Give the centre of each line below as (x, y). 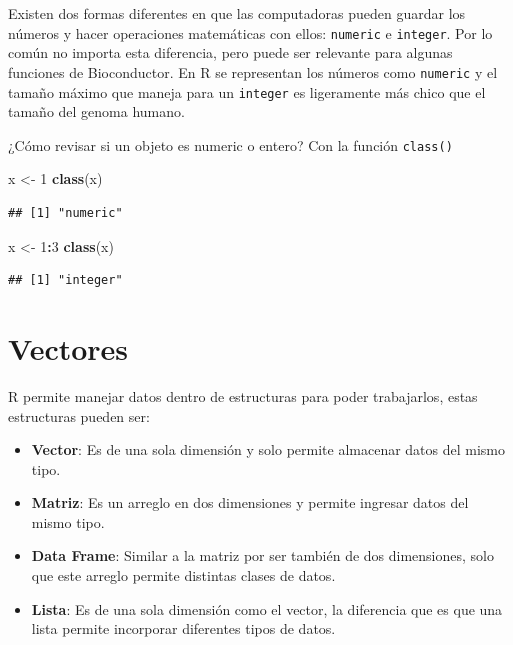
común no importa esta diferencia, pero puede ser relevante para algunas (230, 52)
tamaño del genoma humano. (96, 111)
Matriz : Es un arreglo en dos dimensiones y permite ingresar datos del (250, 502)
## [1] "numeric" (65, 213)
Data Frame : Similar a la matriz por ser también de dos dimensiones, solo (262, 555)
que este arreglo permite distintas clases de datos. (183, 575)
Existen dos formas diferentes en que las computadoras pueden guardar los (237, 13)
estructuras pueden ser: (79, 415)
